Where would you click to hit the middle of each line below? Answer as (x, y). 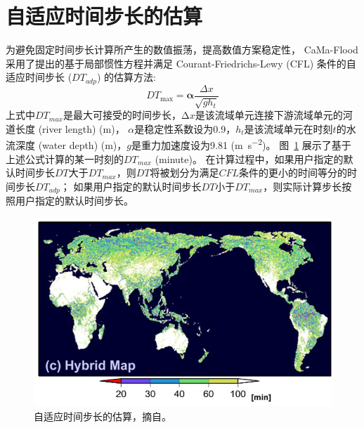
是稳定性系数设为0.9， (185, 128)
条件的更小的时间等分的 (293, 173)
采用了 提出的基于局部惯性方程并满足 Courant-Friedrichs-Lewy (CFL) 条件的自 (181, 63)
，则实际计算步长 (303, 186)
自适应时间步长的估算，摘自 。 (103, 416)
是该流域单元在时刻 (288, 128)
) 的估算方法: (126, 77)
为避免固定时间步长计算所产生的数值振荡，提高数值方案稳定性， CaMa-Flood (182, 50)
